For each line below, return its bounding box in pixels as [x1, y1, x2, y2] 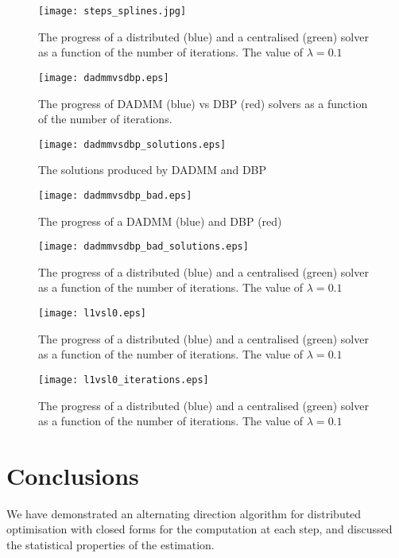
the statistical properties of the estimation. [6, 537, 215, 553]
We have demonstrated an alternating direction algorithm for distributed [6, 505, 362, 521]
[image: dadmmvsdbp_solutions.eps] [38, 138, 227, 150]
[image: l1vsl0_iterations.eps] [38, 374, 209, 386]
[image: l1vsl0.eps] [38, 308, 147, 320]
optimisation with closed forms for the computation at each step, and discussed [6, 521, 393, 537]
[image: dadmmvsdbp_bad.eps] [38, 189, 192, 201]
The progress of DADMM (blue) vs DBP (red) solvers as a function [38, 95, 368, 111]
